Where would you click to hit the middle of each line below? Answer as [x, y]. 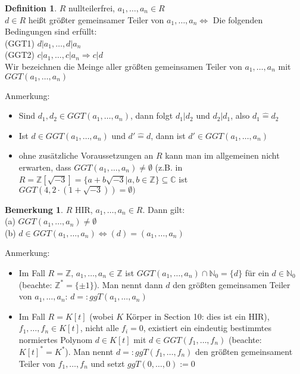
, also [240, 115]
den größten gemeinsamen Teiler [232, 284]
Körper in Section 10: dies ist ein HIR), [198, 316]
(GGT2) [20, 55]
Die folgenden [238, 19]
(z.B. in [169, 167]
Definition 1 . [31, 8]
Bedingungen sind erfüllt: [51, 31]
